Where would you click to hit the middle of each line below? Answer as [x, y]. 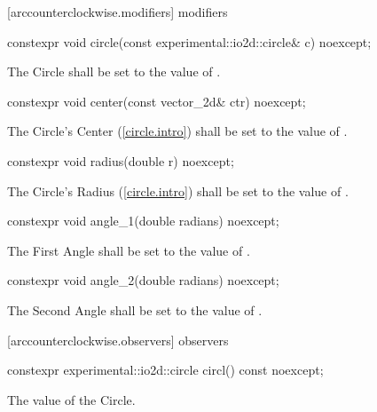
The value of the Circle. [71, 399]
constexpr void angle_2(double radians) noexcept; [143, 280]
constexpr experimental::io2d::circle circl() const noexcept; [165, 370]
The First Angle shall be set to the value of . [129, 250]
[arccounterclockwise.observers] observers [118, 340]
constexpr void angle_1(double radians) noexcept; [143, 221]
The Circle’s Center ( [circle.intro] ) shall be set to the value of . [177, 131]
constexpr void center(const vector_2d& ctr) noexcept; [157, 101]
